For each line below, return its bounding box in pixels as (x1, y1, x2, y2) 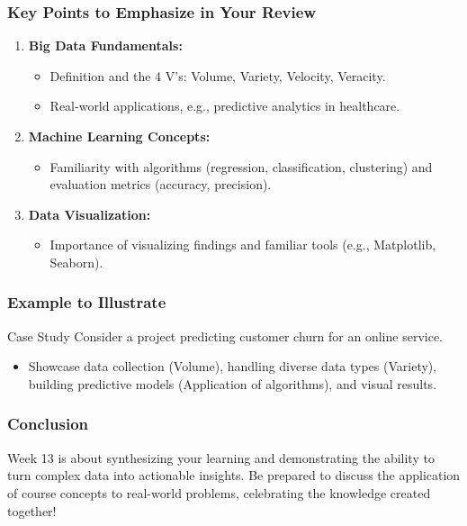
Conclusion (7, 413, 88, 435)
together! (7, 501, 57, 520)
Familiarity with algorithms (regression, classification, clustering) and (49, 157, 433, 176)
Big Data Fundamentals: (28, 36, 183, 55)
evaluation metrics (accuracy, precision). (49, 175, 272, 194)
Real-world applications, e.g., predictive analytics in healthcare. (49, 96, 400, 115)
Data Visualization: (28, 204, 151, 223)
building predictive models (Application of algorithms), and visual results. (28, 374, 437, 393)
